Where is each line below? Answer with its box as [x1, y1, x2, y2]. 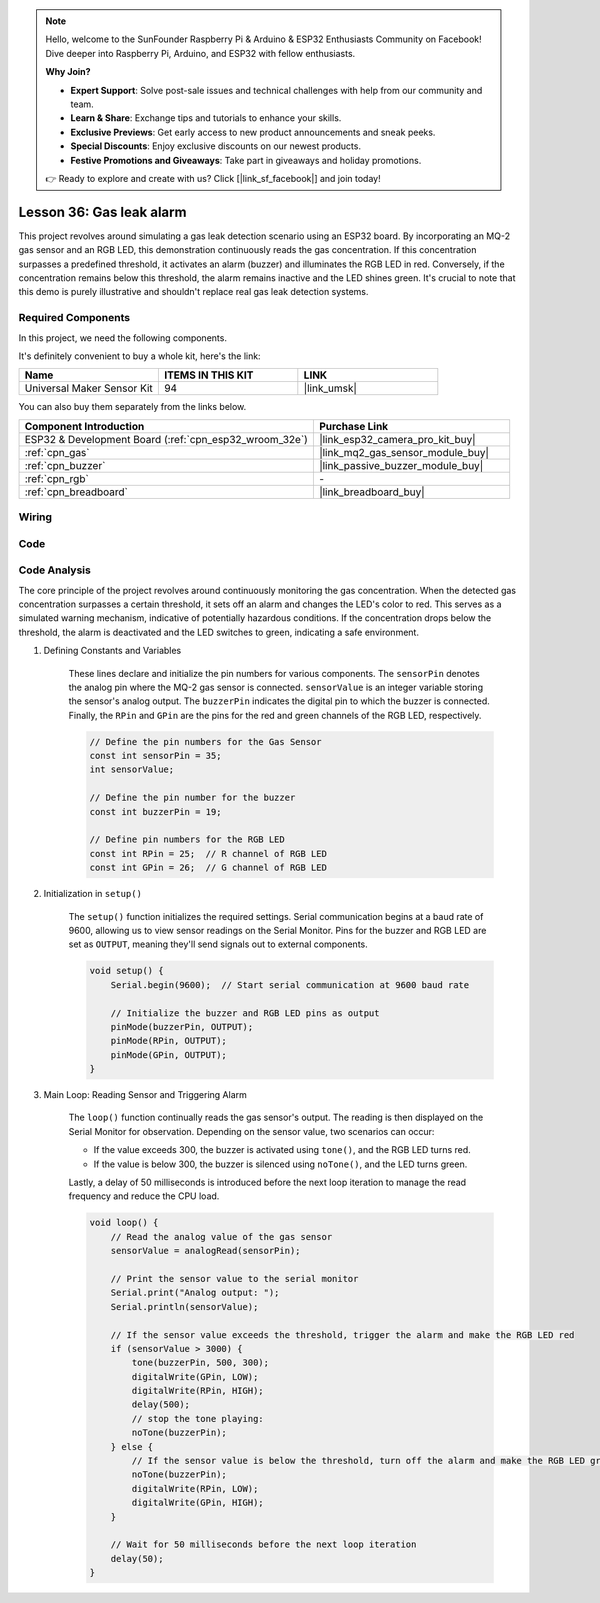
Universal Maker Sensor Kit [24, 381, 154, 395]
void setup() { [89, 965, 164, 977]
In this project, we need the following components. [18, 331, 227, 344]
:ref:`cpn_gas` [24, 445, 90, 459]
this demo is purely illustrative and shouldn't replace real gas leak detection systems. [18, 286, 369, 298]
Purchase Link [318, 419, 389, 433]
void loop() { [89, 1217, 159, 1229]
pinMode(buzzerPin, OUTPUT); [110, 1021, 254, 1032]
